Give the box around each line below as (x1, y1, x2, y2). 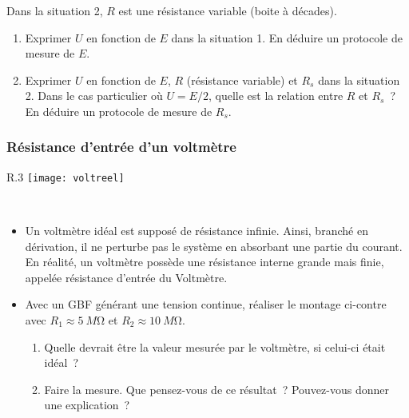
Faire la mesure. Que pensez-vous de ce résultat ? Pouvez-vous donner (44, 380, 389, 397)
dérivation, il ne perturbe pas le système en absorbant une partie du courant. (25, 237, 403, 254)
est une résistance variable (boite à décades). (118, 2, 337, 18)
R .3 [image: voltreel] (6, 168, 125, 185)
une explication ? (44, 396, 130, 413)
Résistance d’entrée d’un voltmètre (6, 137, 236, 157)
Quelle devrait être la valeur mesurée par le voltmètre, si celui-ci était (44, 338, 386, 355)
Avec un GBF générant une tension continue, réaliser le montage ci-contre (25, 296, 387, 313)
